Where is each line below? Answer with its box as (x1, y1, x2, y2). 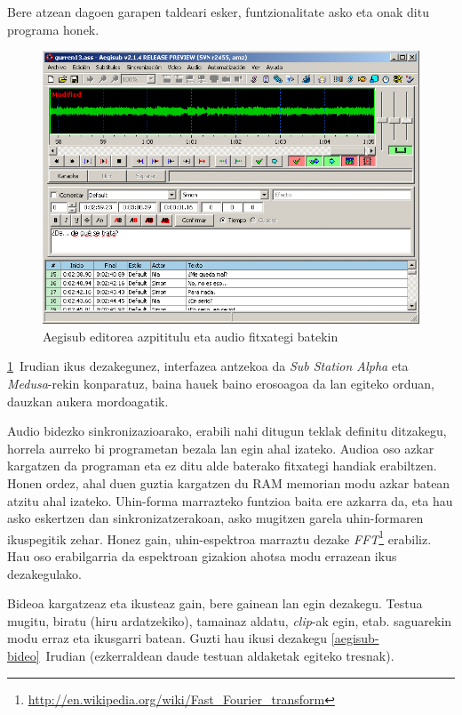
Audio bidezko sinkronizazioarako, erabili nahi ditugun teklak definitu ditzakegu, (7, 422, 447, 440)
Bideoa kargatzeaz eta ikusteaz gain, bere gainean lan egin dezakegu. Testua (7, 594, 423, 613)
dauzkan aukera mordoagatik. (7, 391, 169, 410)
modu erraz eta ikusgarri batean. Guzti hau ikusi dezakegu (7, 629, 328, 647)
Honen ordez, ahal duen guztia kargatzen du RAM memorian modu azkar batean (7, 473, 450, 492)
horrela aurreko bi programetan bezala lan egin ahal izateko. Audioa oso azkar (7, 438, 434, 457)
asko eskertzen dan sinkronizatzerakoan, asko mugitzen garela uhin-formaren (7, 509, 424, 527)
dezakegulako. (7, 564, 82, 582)
